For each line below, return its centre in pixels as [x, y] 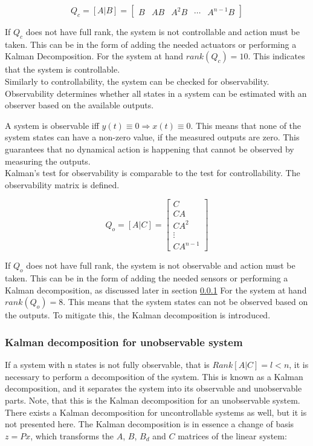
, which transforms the [72, 435]
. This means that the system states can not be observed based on [186, 302]
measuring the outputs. [48, 161]
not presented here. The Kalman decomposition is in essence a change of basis [150, 424]
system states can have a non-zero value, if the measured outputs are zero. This [152, 137]
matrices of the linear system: [232, 435]
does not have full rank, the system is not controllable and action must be [163, 31]
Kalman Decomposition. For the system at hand [94, 56]
